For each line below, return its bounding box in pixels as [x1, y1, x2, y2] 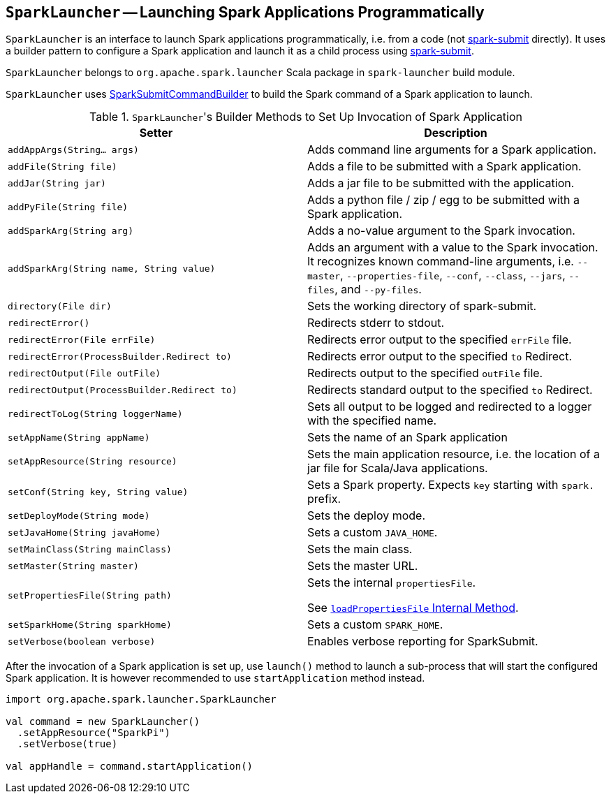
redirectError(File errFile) [8, 334, 156, 345]
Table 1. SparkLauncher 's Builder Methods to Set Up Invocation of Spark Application [89, 110, 522, 124]
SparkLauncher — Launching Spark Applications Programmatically [6, 3, 485, 21]
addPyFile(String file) [8, 201, 128, 212]
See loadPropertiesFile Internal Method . [307, 601, 519, 615]
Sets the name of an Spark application [307, 430, 508, 445]
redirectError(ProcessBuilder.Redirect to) [8, 351, 232, 362]
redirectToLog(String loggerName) [8, 408, 183, 419]
